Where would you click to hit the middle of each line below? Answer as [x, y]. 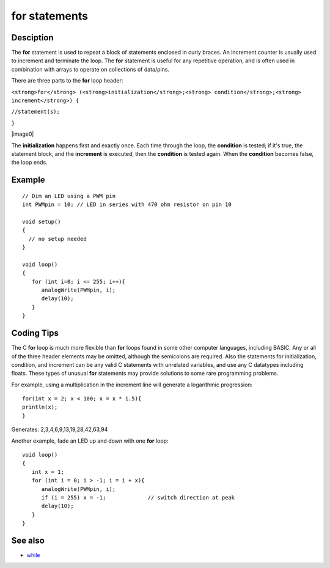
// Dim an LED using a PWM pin [69, 196]
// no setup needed [57, 239]
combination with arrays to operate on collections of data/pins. [90, 69]
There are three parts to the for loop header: [67, 81]
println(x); [40, 407]
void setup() [42, 221]
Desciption [33, 38]
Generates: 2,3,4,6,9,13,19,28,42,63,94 [60, 430]
